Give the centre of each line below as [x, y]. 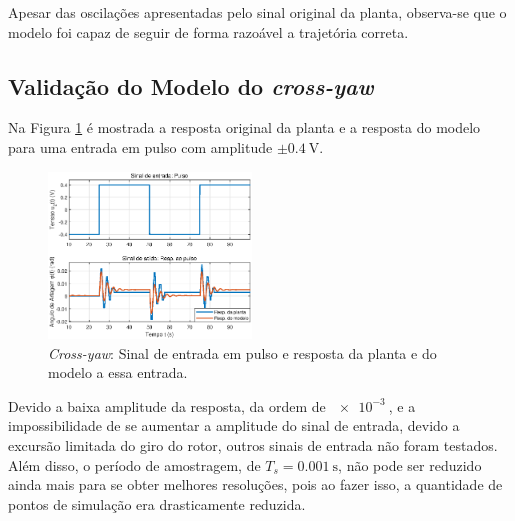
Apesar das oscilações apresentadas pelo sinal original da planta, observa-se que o [257, 12]
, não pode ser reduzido [410, 464]
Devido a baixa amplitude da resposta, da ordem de [167, 405]
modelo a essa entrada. [118, 372]
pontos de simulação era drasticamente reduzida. [157, 503]
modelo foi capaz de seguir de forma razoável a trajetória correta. [208, 31]
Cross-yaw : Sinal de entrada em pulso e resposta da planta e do [242, 352]
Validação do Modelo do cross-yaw [191, 85]
